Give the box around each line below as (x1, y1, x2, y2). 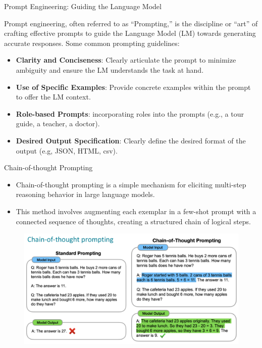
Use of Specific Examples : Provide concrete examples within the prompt (16, 81, 251, 92)
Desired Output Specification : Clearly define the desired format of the (16, 135, 246, 145)
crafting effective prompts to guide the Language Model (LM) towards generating (4, 28, 256, 38)
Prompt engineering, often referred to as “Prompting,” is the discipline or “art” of (4, 18, 258, 28)
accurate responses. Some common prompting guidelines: (4, 37, 180, 48)
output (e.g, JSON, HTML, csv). (16, 145, 118, 156)
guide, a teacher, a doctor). (16, 118, 100, 129)
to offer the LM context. (16, 91, 91, 102)
